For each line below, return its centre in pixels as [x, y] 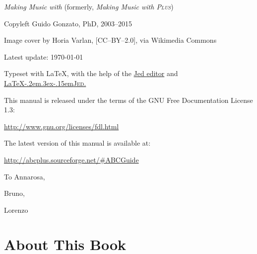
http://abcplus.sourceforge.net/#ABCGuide [71, 159]
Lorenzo [16, 210]
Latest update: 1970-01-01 [44, 56]
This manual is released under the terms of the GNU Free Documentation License [128, 100]
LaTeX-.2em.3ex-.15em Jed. [45, 83]
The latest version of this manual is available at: [77, 143]
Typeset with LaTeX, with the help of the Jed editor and [91, 73]
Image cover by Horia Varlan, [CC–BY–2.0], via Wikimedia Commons [110, 40]
